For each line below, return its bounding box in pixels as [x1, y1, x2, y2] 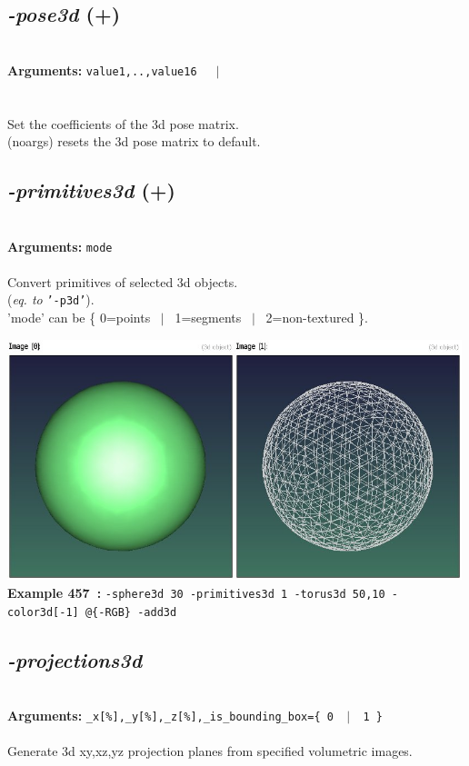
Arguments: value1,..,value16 [7, 60, 197, 79]
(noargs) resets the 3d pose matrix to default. [7, 132, 261, 151]
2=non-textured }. [265, 308, 368, 327]
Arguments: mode [7, 236, 113, 255]
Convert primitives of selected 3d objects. [7, 272, 238, 291]
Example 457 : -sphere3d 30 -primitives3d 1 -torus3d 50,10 [7, 582, 385, 602]
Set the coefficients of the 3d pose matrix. [7, 114, 239, 133]
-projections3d [7, 645, 143, 673]
